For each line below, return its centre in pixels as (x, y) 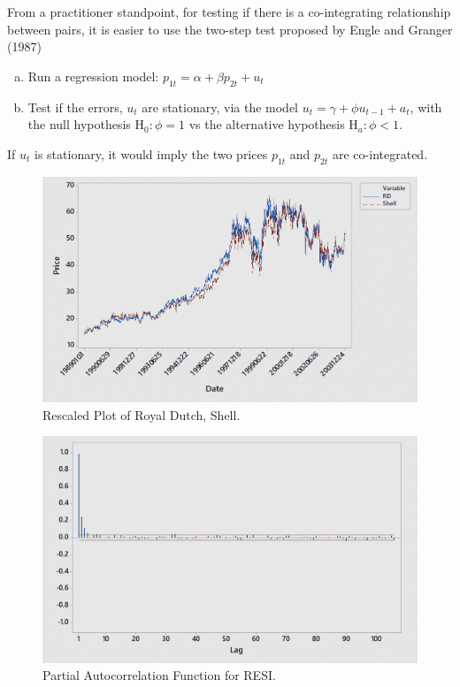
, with (426, 107)
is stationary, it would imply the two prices (151, 153)
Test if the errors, (75, 107)
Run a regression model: (93, 76)
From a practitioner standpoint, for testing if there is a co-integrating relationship (229, 11)
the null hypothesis (79, 124)
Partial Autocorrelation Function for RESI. (159, 675)
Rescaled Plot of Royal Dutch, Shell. (142, 414)
